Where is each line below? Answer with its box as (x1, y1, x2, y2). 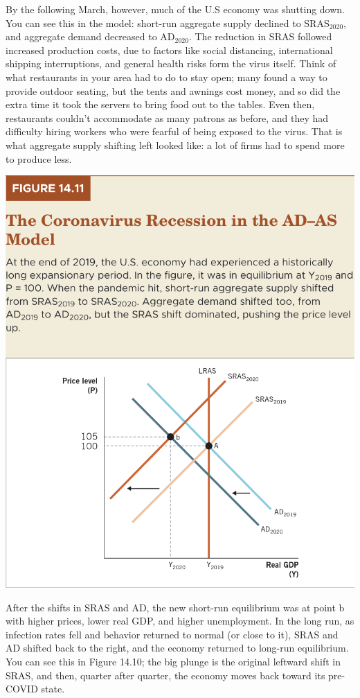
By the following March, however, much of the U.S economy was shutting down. (6, 2, 345, 16)
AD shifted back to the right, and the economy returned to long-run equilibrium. (6, 640, 349, 655)
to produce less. (6, 151, 72, 166)
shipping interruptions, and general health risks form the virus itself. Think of (6, 56, 336, 71)
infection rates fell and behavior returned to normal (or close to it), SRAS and (6, 627, 339, 641)
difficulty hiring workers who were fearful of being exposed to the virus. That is (6, 124, 343, 139)
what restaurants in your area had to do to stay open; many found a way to (6, 69, 327, 84)
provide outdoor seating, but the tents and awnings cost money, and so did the (6, 83, 341, 98)
